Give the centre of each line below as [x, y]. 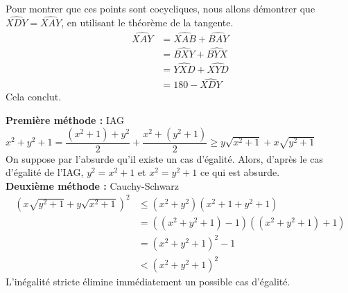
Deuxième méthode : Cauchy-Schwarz [93, 185]
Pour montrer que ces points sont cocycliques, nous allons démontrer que [160, 8]
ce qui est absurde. [240, 172]
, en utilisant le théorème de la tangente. [147, 22]
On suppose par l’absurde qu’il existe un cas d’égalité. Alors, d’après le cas [165, 158]
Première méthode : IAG [65, 120]
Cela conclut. [34, 97]
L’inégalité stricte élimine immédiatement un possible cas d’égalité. [148, 282]
